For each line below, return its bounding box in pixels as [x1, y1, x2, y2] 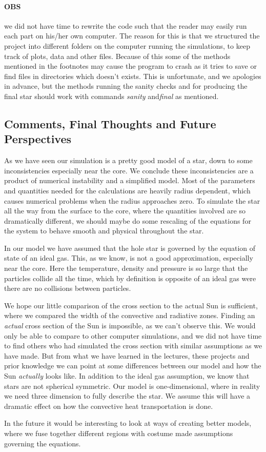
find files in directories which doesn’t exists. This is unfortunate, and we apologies [4, 70, 261, 81]
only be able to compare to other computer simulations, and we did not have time [4, 330, 262, 341]
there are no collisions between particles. [4, 283, 131, 293]
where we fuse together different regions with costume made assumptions [4, 427, 233, 438]
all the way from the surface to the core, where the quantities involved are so [4, 205, 245, 216]
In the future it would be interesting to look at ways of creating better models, [4, 418, 252, 428]
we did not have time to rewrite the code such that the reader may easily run [4, 20, 247, 31]
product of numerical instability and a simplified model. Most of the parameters [4, 175, 255, 186]
